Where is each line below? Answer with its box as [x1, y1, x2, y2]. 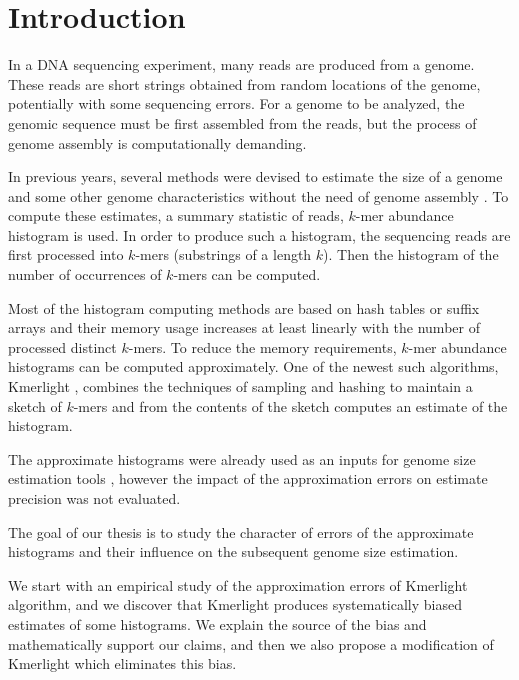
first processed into [8, 244, 124, 265]
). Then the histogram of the [323, 244, 499, 265]
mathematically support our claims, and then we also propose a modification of [8, 633, 494, 654]
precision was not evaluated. [8, 488, 181, 508]
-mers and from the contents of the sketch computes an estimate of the [73, 395, 508, 416]
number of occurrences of [8, 264, 162, 285]
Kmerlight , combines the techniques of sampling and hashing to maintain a [8, 376, 473, 397]
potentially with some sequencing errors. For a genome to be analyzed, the [8, 93, 465, 114]
